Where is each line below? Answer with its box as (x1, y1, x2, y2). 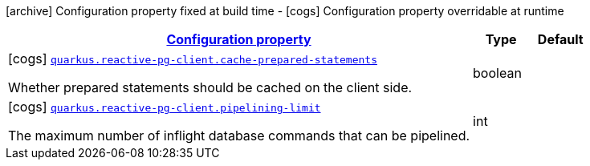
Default (537, 31, 584, 47)
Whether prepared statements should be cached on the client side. (8, 79, 413, 95)
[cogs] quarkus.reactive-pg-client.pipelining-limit (8, 99, 321, 115)
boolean (473, 65, 522, 81)
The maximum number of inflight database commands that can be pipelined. (8, 128, 470, 144)
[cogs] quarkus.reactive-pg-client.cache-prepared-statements (8, 51, 377, 67)
